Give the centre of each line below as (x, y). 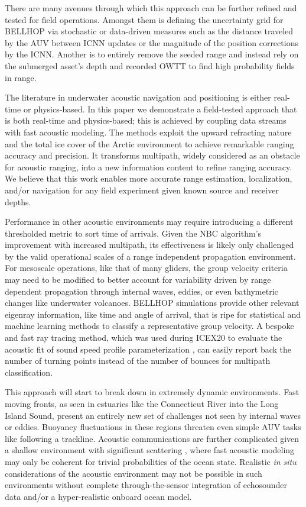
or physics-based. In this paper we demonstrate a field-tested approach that (160, 109)
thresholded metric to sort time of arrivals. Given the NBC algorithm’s (133, 233)
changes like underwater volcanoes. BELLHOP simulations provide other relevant (152, 303)
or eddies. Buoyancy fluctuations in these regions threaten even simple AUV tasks (153, 427)
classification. (29, 372)
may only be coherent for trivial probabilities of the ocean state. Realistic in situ (151, 461)
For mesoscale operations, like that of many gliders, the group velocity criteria (146, 268)
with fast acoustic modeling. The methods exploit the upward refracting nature (148, 132)
